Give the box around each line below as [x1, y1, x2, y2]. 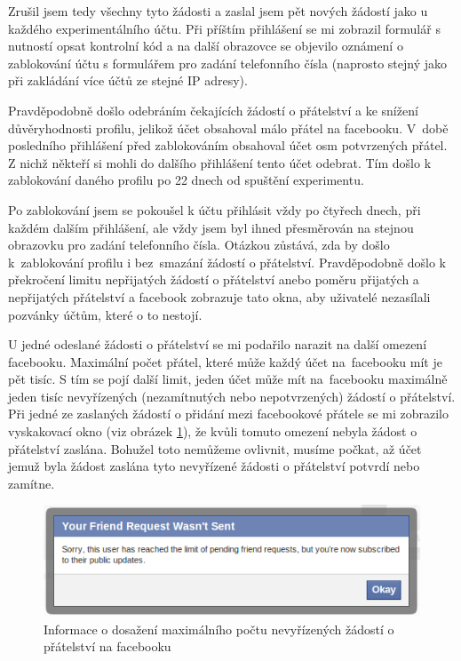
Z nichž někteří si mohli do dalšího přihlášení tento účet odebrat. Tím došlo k [8, 153, 432, 171]
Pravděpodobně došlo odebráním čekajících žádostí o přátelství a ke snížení [8, 100, 418, 119]
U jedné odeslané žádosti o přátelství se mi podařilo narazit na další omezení [8, 335, 427, 354]
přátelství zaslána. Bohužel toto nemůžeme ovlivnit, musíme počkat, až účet [8, 439, 422, 458]
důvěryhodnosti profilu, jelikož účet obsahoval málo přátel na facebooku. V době [8, 118, 449, 137]
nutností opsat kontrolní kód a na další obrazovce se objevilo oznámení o [8, 36, 403, 55]
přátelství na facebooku [44, 637, 171, 656]
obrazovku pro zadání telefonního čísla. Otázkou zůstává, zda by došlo [8, 235, 390, 254]
